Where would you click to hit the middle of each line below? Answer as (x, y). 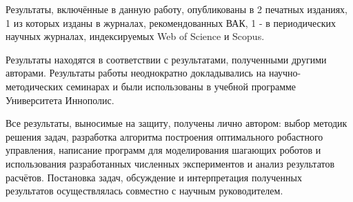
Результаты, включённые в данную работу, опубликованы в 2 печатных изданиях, (177, 9)
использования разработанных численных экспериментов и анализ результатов (170, 163)
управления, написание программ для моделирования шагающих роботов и (163, 150)
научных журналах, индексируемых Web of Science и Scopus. (135, 36)
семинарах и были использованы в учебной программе (181, 86)
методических (34, 86)
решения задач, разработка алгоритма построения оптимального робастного (164, 136)
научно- (285, 73)
